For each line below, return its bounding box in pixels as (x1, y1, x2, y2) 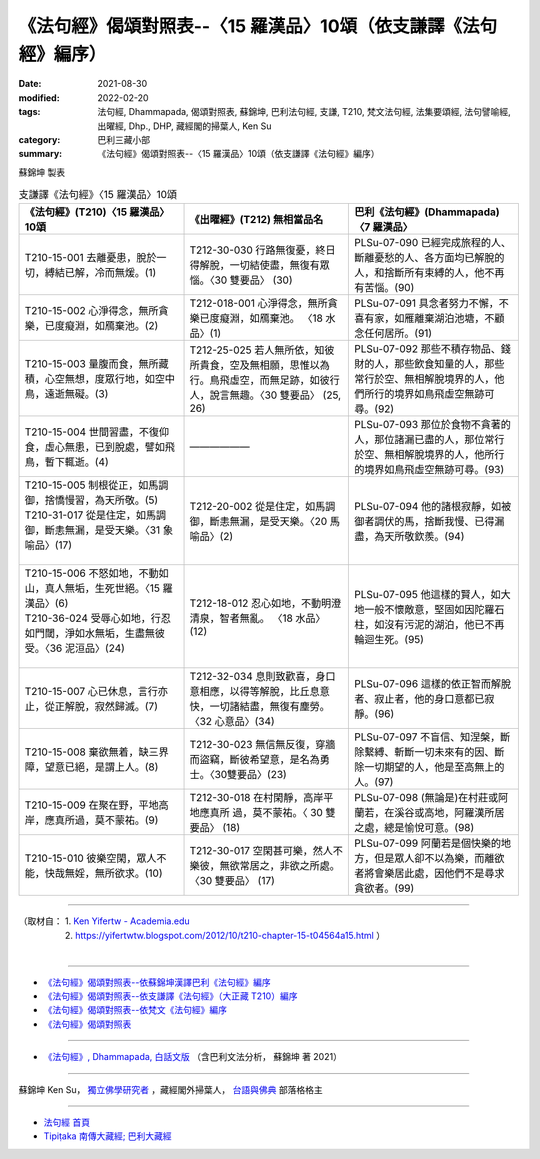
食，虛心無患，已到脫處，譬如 (24, 440, 165, 454)
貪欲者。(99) (354, 881, 415, 895)
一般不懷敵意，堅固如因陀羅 (364, 603, 495, 617)
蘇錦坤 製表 (18, 166, 65, 178)
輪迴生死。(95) (354, 633, 425, 647)
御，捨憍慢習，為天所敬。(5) (24, 493, 159, 507)
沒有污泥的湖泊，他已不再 (384, 618, 505, 632)
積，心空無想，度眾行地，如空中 (24, 372, 175, 386)
